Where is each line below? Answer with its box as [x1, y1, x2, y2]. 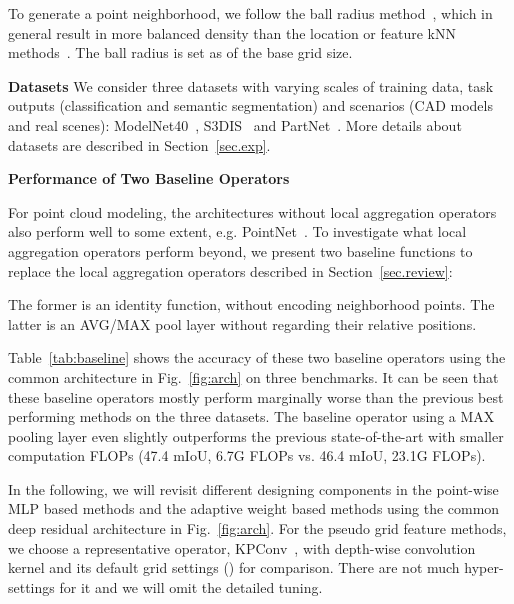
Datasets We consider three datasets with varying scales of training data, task [8, 75, 494, 96]
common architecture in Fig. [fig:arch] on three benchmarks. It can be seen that [8, 366, 499, 387]
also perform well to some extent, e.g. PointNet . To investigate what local [8, 221, 467, 242]
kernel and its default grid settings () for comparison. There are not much [8, 557, 460, 578]
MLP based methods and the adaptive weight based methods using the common [8, 498, 500, 519]
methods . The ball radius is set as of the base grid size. [8, 42, 353, 63]
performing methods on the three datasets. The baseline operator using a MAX [8, 406, 495, 427]
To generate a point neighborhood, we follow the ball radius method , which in [8, 3, 493, 23]
